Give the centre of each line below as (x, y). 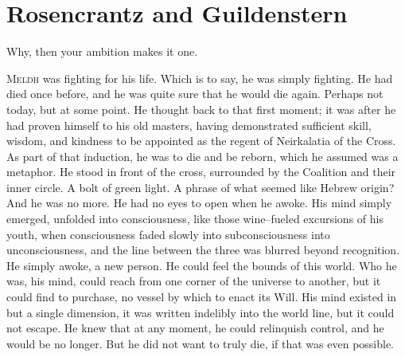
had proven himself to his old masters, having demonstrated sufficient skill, (189, 125)
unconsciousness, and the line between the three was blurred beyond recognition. (203, 250)
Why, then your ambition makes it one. (102, 51)
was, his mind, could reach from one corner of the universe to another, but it (194, 281)
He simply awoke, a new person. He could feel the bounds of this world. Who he (202, 265)
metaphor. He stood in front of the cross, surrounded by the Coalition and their (201, 172)
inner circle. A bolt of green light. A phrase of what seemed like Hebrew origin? (201, 187)
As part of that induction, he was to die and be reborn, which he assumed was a (202, 156)
